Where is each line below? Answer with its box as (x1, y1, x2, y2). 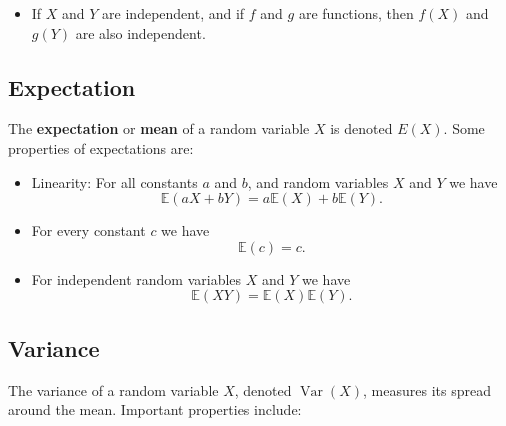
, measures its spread (363, 379, 491, 400)
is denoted (330, 118, 393, 139)
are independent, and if (102, 3, 245, 23)
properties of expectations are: (8, 137, 194, 158)
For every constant (31, 220, 146, 241)
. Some (443, 118, 485, 139)
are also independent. (75, 22, 206, 43)
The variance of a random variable (8, 379, 219, 400)
